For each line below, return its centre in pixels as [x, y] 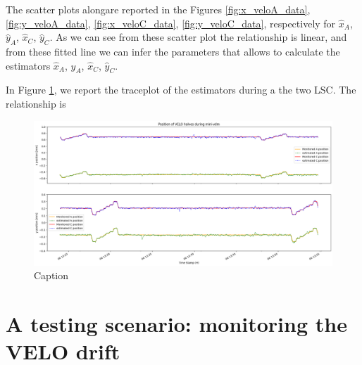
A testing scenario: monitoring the [176, 324]
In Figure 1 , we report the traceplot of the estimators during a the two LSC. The [181, 90]
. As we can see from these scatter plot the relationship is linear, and [198, 37]
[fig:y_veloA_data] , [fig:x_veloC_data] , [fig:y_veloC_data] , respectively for [171, 23]
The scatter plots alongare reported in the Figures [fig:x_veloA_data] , [158, 9]
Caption [51, 275]
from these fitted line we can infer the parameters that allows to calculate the [173, 51]
